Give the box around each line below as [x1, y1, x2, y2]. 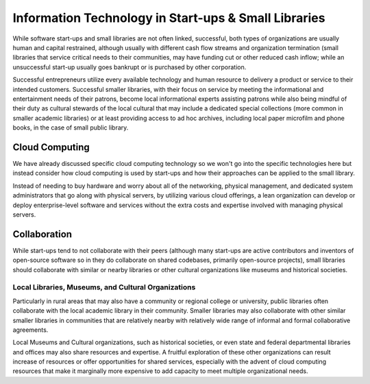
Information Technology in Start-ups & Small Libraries [12, 10, 325, 25]
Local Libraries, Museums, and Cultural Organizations [12, 283, 196, 292]
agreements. [12, 326, 49, 334]
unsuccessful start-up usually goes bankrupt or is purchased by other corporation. [12, 62, 247, 71]
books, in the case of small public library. [12, 123, 129, 132]
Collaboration [12, 228, 72, 240]
